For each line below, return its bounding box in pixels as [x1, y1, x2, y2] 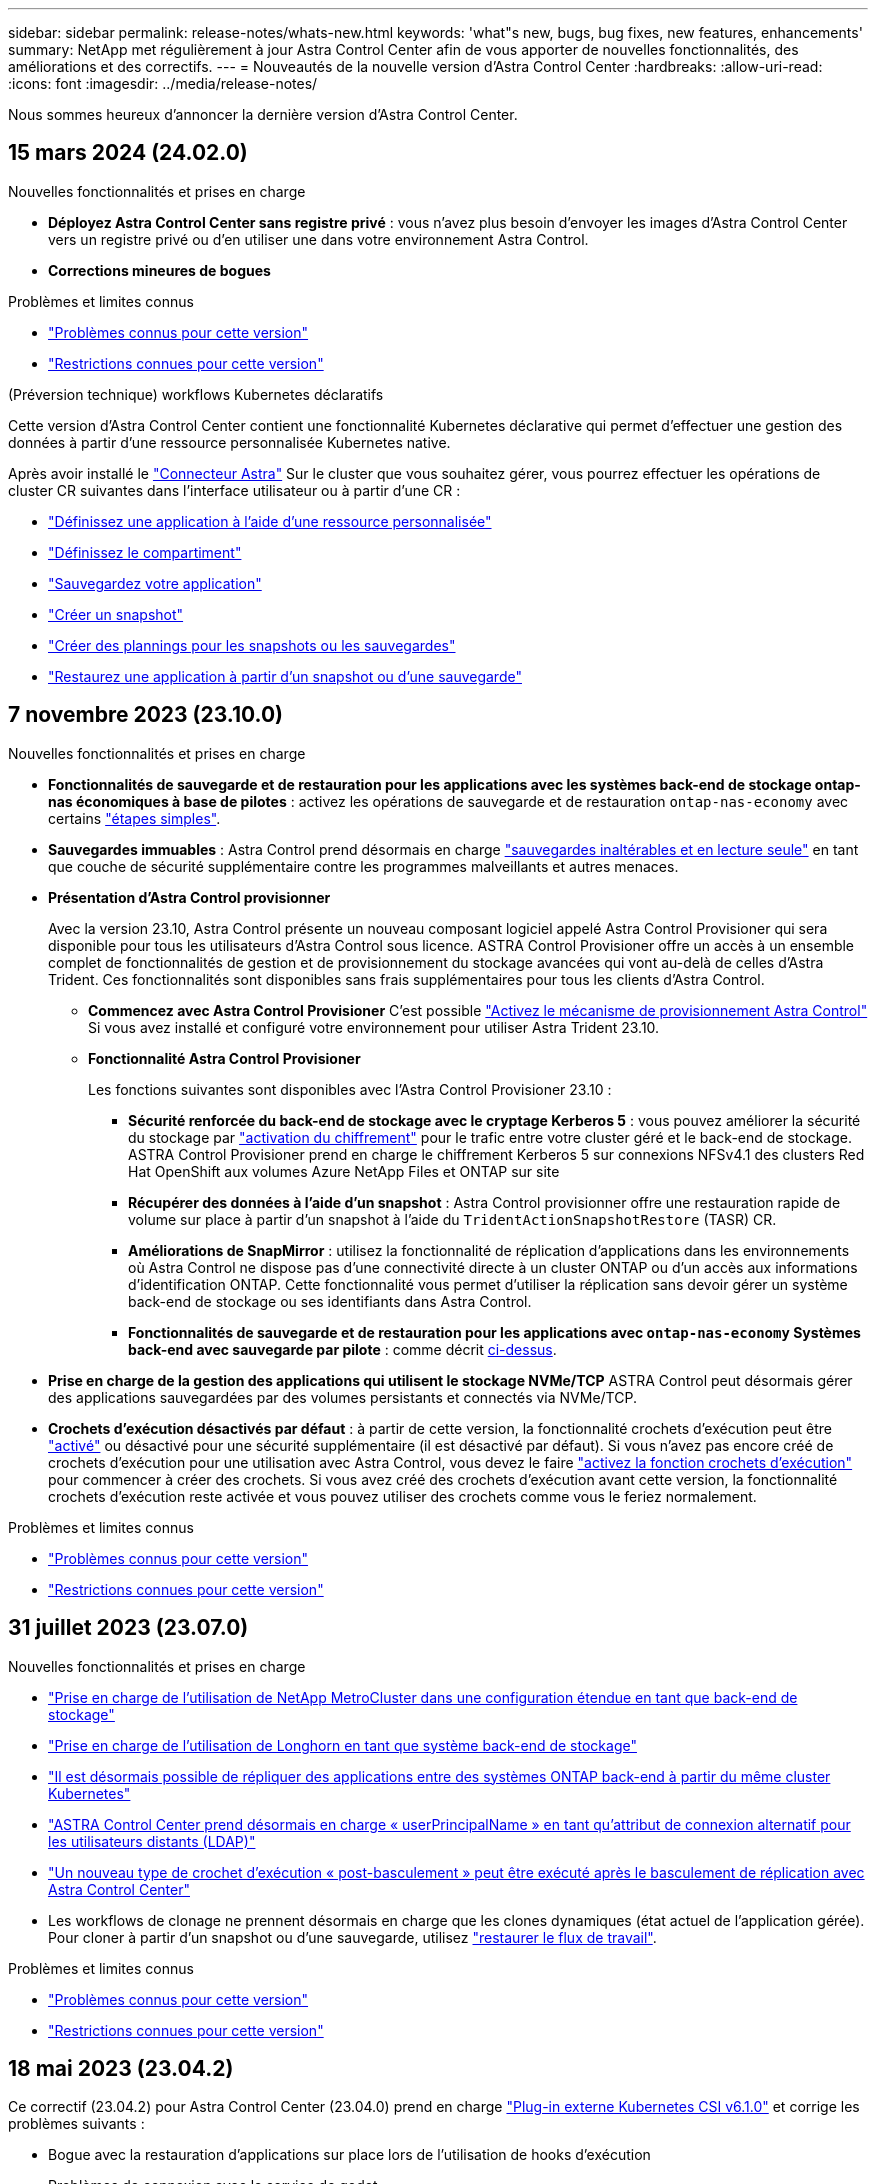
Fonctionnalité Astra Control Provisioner [88, 1049, 361, 1067]
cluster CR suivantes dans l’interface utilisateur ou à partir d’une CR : [8, 481, 461, 499]
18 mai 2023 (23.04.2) [8, 2055, 234, 2081]
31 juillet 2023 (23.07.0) [8, 1615, 249, 1641]
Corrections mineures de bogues [48, 261, 271, 279]
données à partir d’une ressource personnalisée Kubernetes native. [8, 433, 451, 451]
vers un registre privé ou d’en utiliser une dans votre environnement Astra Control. [48, 230, 589, 248]
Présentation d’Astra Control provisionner [48, 888, 331, 906]
